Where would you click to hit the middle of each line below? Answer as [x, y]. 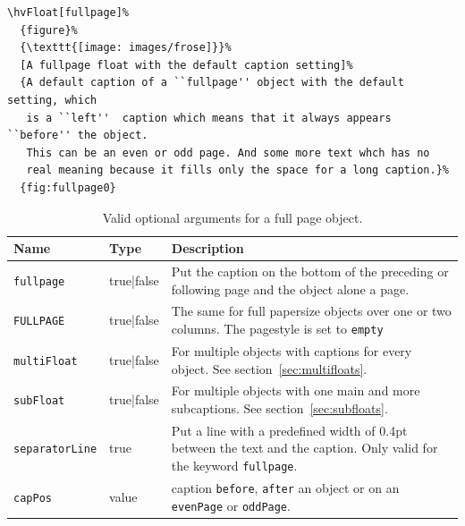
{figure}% [49, 30]
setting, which [52, 100]
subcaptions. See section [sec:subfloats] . [279, 407]
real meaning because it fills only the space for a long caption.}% [237, 170]
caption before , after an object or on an [285, 487]
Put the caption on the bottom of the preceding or [310, 271]
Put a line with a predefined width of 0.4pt [289, 430]
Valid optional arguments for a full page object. [232, 217]
